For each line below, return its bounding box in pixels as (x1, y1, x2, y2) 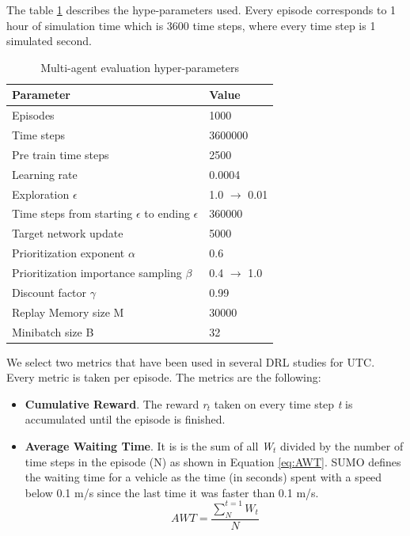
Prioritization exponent (12, 245, 125, 261)
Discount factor (12, 283, 87, 300)
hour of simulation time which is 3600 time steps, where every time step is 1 (6, 17, 376, 33)
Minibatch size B (12, 323, 94, 340)
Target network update (12, 225, 123, 241)
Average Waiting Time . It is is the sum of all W (25, 437, 273, 454)
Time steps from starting (12, 205, 133, 222)
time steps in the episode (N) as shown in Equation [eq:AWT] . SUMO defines (25, 453, 401, 469)
